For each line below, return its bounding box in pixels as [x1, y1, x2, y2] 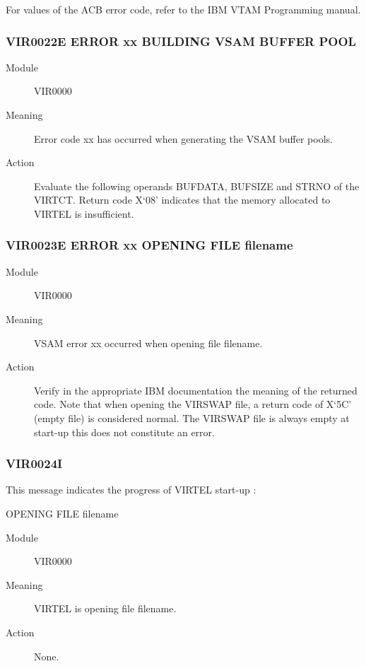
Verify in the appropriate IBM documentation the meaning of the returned [34, 382, 358, 397]
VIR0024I [6, 455, 63, 472]
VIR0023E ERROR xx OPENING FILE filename [6, 236, 293, 254]
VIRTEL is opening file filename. [34, 601, 177, 616]
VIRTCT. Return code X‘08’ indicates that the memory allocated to [34, 192, 331, 207]
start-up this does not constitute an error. [34, 424, 215, 439]
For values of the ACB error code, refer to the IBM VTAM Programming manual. [6, 2, 361, 16]
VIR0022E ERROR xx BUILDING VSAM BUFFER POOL [6, 32, 356, 49]
